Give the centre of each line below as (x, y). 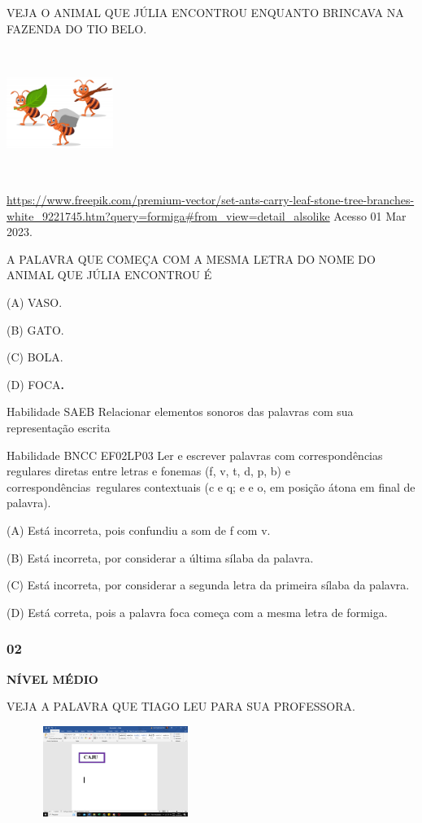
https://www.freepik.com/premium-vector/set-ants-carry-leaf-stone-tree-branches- (211, 200)
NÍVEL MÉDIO (52, 679)
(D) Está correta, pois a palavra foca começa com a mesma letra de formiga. (197, 612)
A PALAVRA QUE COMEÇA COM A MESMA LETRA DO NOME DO (191, 258)
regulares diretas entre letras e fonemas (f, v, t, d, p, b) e (148, 471)
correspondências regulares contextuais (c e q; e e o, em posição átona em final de (211, 486)
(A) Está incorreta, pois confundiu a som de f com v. (139, 530)
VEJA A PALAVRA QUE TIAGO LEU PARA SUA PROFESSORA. (181, 706)
